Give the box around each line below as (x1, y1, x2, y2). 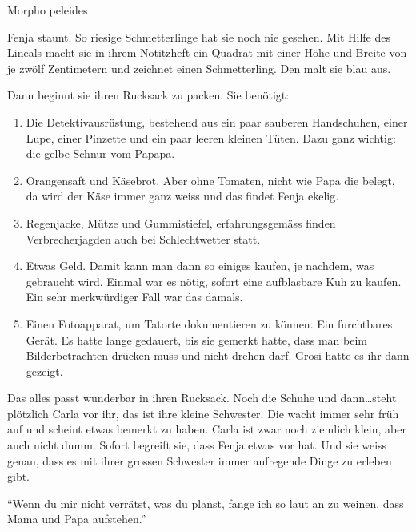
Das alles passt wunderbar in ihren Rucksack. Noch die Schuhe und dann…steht (7, 389, 397, 406)
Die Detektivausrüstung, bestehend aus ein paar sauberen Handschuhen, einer (26, 113, 408, 130)
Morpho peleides (7, 2, 88, 18)
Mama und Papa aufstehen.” (7, 510, 146, 527)
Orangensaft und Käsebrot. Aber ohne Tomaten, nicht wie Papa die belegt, (26, 171, 395, 188)
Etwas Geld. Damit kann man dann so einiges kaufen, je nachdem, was (26, 257, 374, 274)
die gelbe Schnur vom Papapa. (26, 145, 175, 162)
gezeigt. (26, 362, 63, 379)
